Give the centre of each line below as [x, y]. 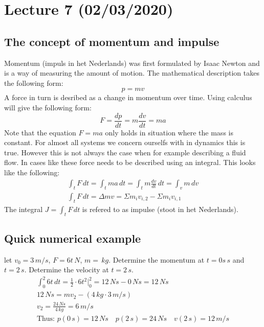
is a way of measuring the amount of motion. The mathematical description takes [132, 73]
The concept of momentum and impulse [112, 41]
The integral [24, 209]
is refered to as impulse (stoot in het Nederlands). [160, 209]
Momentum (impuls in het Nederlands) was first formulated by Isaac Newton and [132, 63]
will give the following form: [48, 107]
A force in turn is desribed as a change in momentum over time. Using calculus [128, 97]
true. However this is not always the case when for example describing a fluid [125, 152]
